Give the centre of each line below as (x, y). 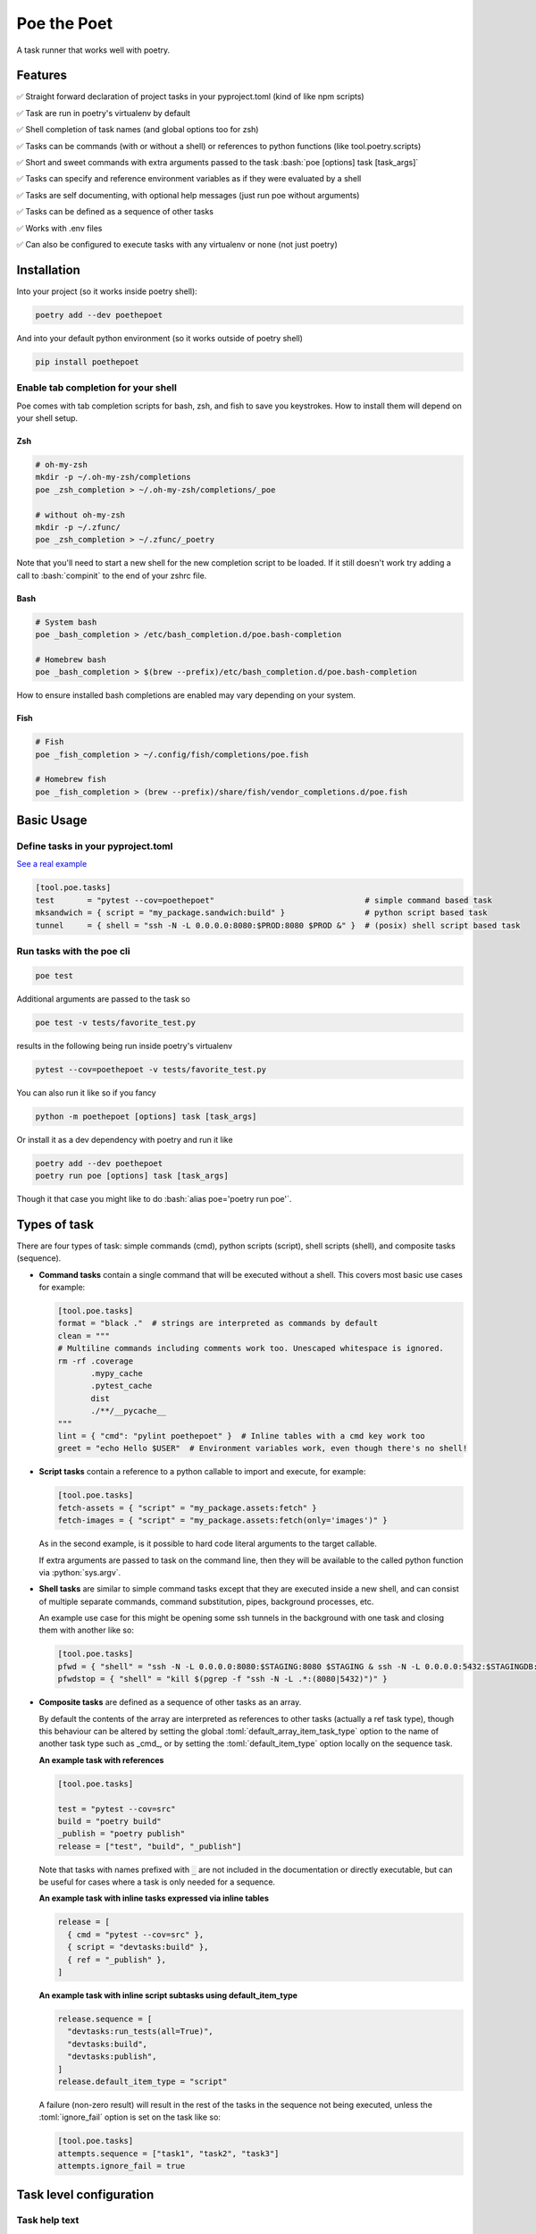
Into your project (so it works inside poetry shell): (107, 291)
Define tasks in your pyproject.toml (95, 846)
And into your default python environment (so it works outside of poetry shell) (160, 338)
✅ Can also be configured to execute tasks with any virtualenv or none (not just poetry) (177, 244)
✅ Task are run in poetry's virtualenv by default (104, 113)
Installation (48, 269)
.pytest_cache (121, 1386)
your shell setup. (47, 418)
